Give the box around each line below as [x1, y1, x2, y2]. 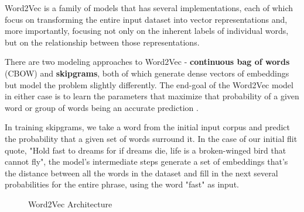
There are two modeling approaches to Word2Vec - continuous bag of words [5, 55, 290, 68]
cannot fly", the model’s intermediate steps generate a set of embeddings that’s [5, 155, 288, 168]
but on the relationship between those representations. [5, 36, 200, 48]
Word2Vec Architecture [28, 197, 112, 210]
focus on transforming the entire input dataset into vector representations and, [5, 13, 288, 25]
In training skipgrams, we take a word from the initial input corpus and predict [5, 121, 291, 133]
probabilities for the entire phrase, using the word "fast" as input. [5, 178, 239, 190]
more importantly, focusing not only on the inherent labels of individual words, [5, 25, 289, 37]
